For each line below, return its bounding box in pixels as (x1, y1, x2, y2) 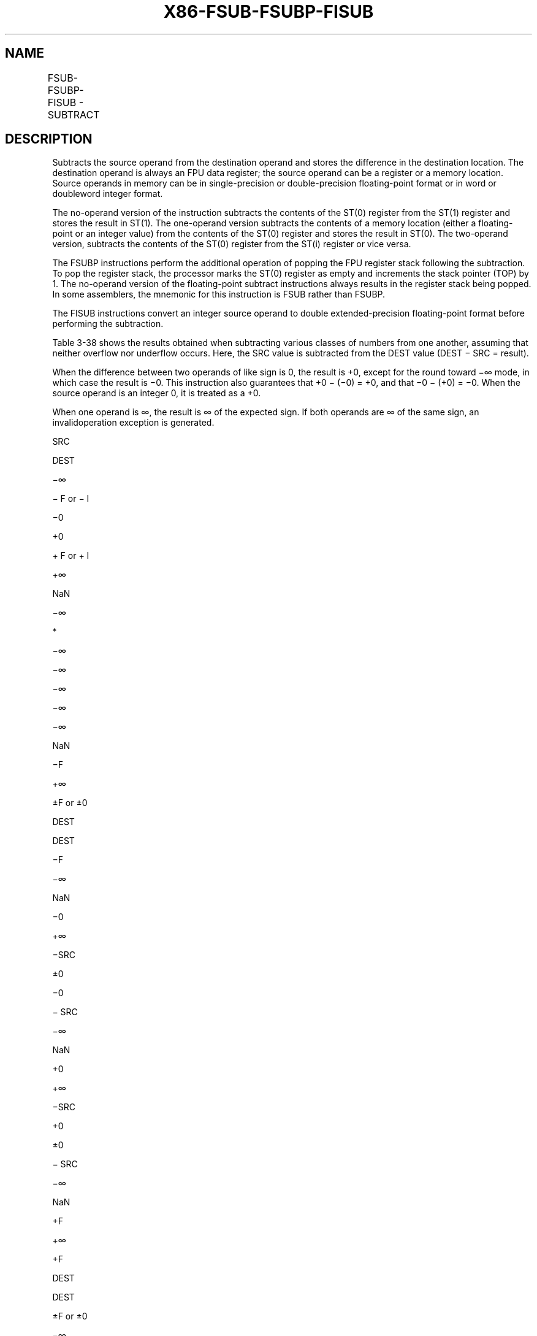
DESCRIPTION (5, 131, 93, 147)
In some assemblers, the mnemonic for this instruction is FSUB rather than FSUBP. (52, 289, 386, 300)
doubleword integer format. (52, 188, 163, 199)
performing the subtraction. (52, 318, 164, 329)
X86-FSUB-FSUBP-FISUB (163, 1, 374, 22)
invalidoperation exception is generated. (52, 417, 215, 428)
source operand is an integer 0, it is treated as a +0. (52, 388, 261, 399)
